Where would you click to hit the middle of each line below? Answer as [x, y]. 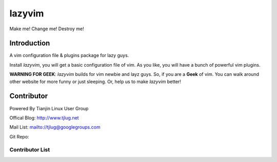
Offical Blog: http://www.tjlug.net [44, 117]
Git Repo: [19, 136]
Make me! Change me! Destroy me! [47, 29]
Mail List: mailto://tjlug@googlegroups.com [55, 127]
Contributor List [30, 150]
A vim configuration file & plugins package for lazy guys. [69, 55]
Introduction [30, 43]
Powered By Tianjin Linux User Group [49, 108]
